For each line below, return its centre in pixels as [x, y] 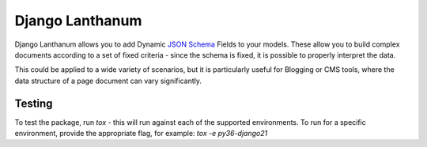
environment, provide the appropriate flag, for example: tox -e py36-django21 [141, 134]
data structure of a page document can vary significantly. [108, 81]
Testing [34, 103]
